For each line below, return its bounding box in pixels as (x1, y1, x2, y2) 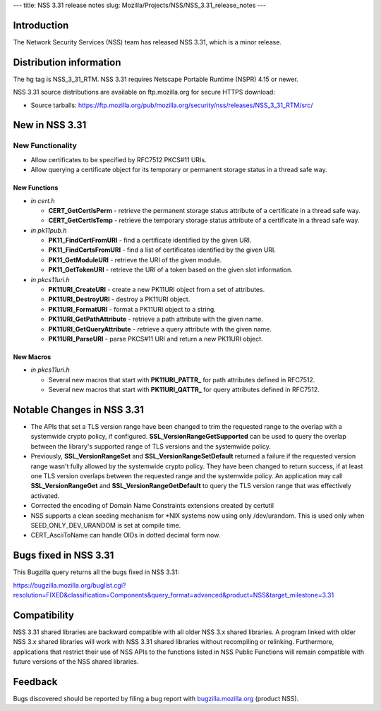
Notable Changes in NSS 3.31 (13, 403, 145, 415)
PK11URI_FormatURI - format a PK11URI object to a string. (48, 305, 217, 313)
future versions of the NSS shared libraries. (13, 657, 139, 666)
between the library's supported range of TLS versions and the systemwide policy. (30, 442, 272, 451)
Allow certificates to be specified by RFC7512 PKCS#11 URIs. (30, 155, 207, 164)
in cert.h (30, 196, 56, 205)
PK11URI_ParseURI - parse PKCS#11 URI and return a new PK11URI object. (48, 335, 264, 343)
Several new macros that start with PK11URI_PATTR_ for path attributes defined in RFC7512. (48, 375, 315, 384)
